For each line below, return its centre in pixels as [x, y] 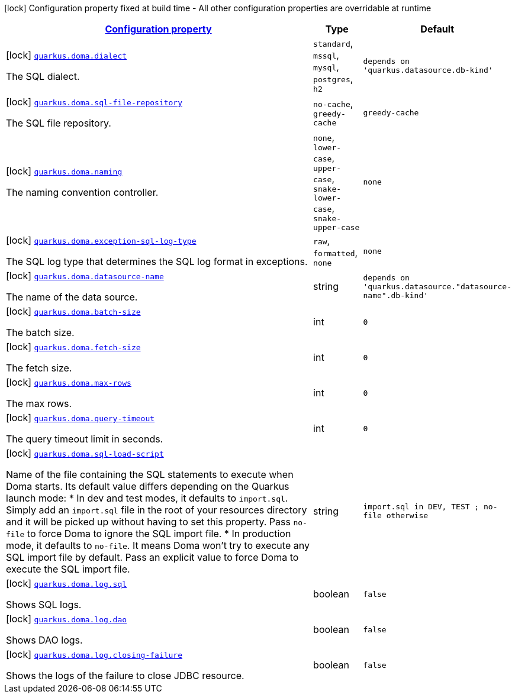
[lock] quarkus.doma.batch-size [73, 311]
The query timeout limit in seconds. [85, 439]
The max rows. [39, 403]
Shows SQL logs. [44, 605]
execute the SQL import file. [68, 569]
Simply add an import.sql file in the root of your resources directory [157, 510]
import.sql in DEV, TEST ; [421, 507]
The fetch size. [39, 368]
